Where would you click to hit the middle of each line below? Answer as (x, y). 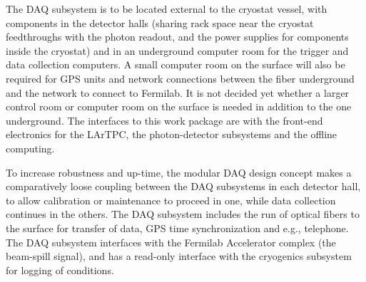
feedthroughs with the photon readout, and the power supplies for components (177, 37)
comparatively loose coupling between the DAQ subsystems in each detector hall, (183, 186)
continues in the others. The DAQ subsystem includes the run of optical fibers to (183, 214)
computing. (30, 148)
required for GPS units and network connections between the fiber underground (180, 78)
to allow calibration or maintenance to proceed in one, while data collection (171, 200)
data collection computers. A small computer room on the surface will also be (176, 64)
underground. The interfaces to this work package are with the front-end (164, 120)
